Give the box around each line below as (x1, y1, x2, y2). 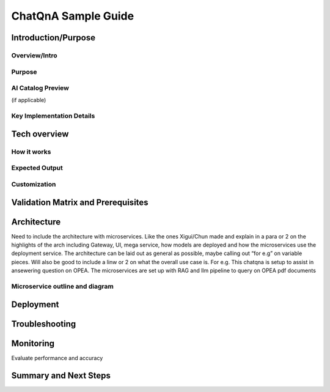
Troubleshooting (11, 319, 76, 329)
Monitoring (11, 338, 55, 349)
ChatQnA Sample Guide (11, 9, 134, 23)
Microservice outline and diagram (11, 282, 114, 290)
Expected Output (11, 164, 64, 172)
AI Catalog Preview (11, 84, 70, 92)
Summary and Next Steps (11, 370, 111, 380)
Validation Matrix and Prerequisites (11, 197, 149, 207)
